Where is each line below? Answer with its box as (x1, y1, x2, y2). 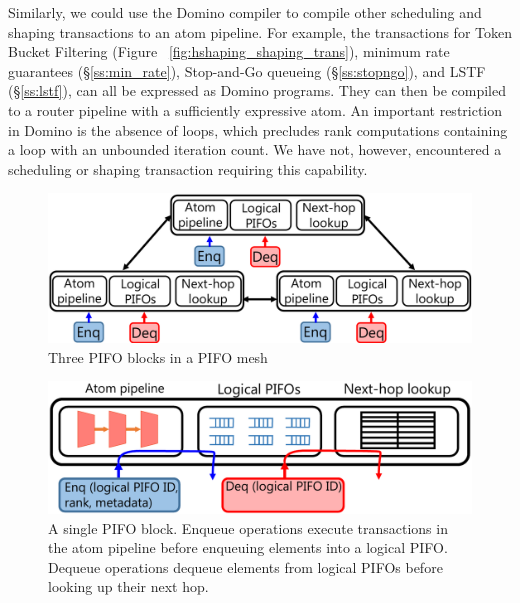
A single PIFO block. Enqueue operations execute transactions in (48, 517, 448, 538)
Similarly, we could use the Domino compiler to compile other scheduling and (8, 2, 482, 22)
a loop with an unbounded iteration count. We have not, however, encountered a (8, 139, 502, 160)
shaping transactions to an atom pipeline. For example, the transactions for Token (8, 21, 512, 42)
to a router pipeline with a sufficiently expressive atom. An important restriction (8, 99, 503, 120)
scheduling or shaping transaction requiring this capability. (8, 158, 368, 179)
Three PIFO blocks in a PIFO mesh (48, 346, 268, 367)
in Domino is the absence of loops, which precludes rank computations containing (8, 119, 508, 140)
